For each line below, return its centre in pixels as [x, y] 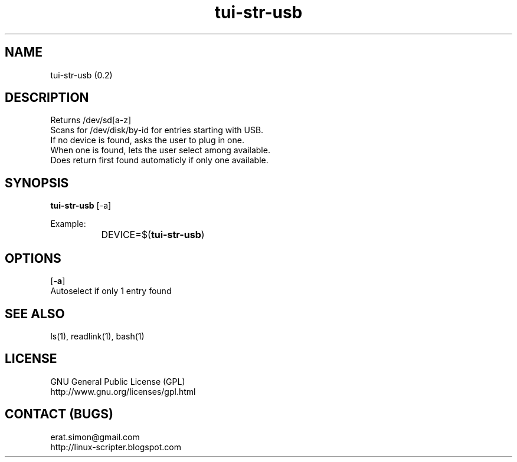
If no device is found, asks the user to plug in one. [147, 140]
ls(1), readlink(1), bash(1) [97, 336]
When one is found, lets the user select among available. [160, 150]
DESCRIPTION [47, 98]
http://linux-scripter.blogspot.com [116, 447]
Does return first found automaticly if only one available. [159, 160]
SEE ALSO [35, 313]
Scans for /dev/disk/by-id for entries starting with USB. [157, 130]
